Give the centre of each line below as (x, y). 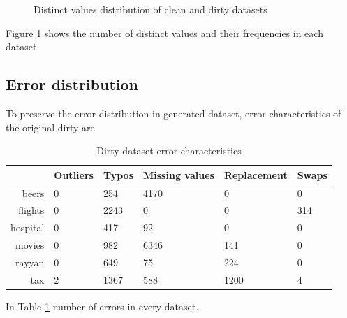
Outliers (74, 174)
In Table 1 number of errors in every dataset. (102, 306)
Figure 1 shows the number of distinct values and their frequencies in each (164, 32)
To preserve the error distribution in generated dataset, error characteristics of (173, 113)
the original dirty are (50, 127)
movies (30, 245)
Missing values (179, 174)
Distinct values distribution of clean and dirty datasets (150, 9)
